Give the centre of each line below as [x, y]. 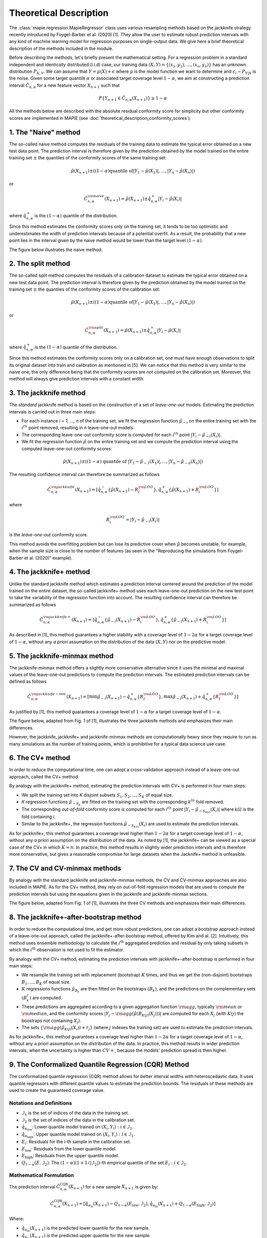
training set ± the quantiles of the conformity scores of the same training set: [88, 158]
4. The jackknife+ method [50, 572]
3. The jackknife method [47, 393]
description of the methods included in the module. [61, 48]
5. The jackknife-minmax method [61, 656]
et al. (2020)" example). [48, 558]
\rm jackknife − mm [48, 694]
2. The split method [40, 264]
